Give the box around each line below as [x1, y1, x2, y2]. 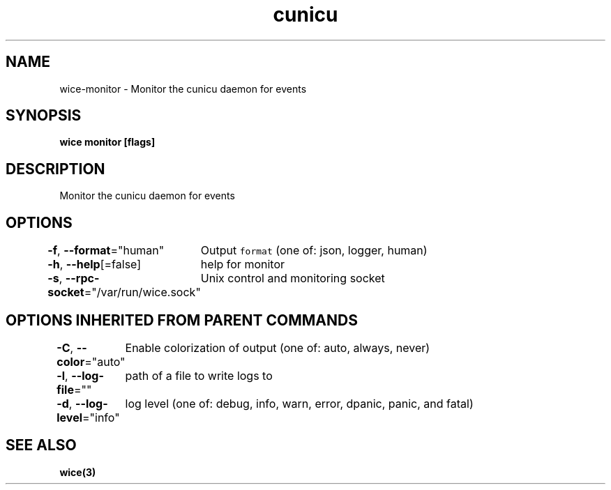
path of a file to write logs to [125, 368, 273, 383]
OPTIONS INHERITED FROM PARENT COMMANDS [6, 311, 358, 329]
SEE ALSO [6, 436, 77, 454]
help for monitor [200, 257, 285, 272]
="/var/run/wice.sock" [84, 285, 201, 300]
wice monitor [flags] [59, 136, 156, 148]
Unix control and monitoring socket [200, 271, 385, 286]
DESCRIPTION [6, 160, 105, 178]
